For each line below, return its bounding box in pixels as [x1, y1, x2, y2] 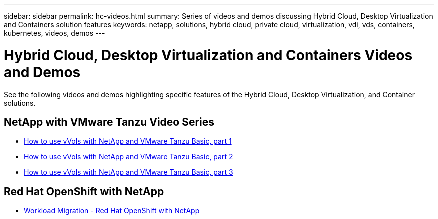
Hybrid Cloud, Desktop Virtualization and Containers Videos [4, 46, 413, 64]
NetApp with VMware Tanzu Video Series [4, 115, 215, 128]
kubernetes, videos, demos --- [4, 29, 105, 37]
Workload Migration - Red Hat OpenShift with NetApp [24, 206, 200, 215]
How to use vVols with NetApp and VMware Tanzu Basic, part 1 [24, 137, 232, 146]
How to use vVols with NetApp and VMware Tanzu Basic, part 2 [24, 152, 233, 161]
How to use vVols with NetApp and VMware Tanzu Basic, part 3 [24, 168, 233, 177]
